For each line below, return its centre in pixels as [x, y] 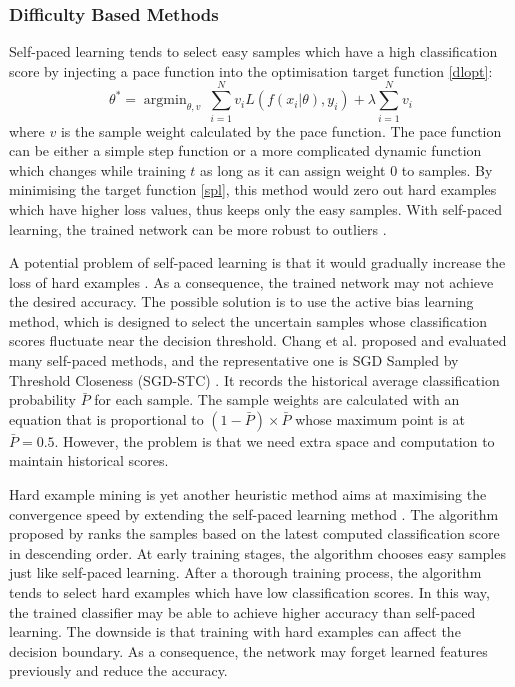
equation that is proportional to [106, 418]
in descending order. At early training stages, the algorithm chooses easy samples [257, 552]
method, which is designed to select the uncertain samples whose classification [248, 320]
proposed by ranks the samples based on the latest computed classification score [254, 533]
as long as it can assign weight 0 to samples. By [346, 169]
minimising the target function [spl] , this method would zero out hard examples [253, 189]
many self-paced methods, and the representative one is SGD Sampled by [234, 360]
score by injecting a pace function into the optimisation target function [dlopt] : [251, 70]
